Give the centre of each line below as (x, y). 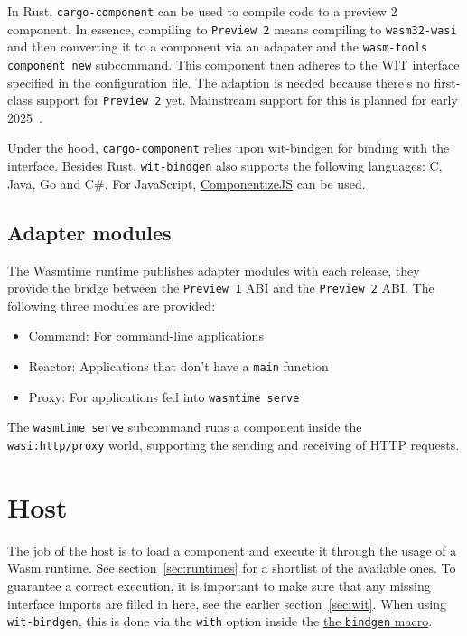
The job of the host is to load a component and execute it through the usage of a (232, 550)
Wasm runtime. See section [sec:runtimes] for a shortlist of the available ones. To (232, 568)
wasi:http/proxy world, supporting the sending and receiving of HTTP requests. (233, 444)
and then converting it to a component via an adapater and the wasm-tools (218, 47)
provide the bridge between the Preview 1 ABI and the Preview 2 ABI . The (221, 288)
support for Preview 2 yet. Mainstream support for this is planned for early (247, 100)
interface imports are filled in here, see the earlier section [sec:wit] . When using (227, 603)
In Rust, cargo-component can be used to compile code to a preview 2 (202, 11)
